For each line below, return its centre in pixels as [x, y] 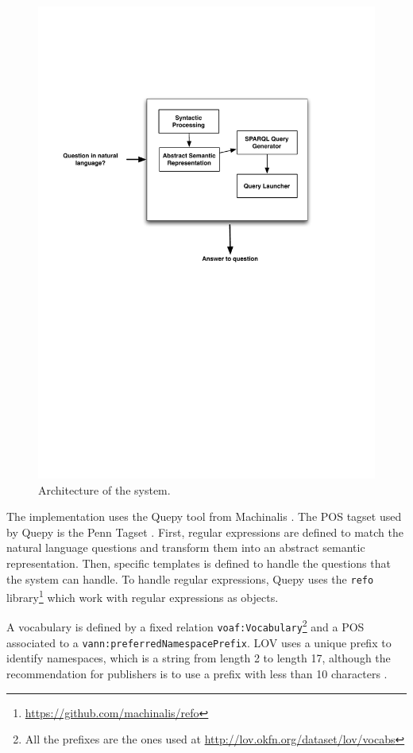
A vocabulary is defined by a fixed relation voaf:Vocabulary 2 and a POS [185, 626]
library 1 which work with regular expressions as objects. [143, 596]
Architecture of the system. [104, 489]
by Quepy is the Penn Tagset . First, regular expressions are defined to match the [205, 532]
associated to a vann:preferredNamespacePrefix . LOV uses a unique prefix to [199, 642]
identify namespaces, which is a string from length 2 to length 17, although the [199, 658]
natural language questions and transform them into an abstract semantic [186, 547]
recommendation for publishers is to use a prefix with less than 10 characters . [197, 673]
